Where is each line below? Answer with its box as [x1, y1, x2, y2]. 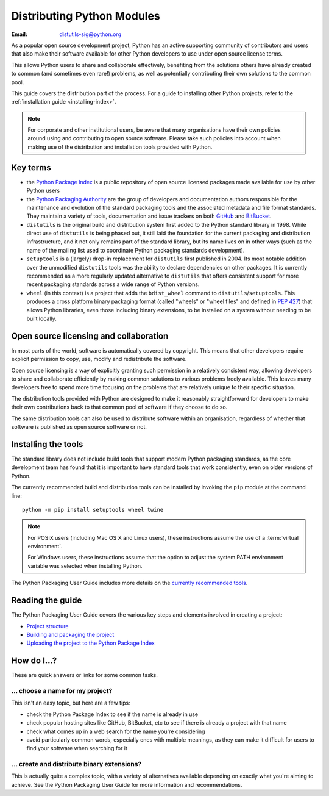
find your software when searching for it [26, 745, 128, 752]
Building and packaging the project [26, 631, 115, 638]
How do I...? [11, 656, 57, 666]
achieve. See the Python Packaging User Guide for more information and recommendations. [11, 781, 242, 788]
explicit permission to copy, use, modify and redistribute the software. [11, 356, 187, 363]
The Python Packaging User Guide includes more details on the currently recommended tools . [11, 579, 248, 587]
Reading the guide [11, 595, 82, 606]
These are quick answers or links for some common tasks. [11, 672, 158, 679]
